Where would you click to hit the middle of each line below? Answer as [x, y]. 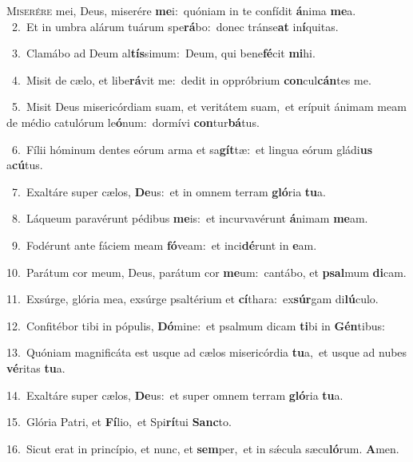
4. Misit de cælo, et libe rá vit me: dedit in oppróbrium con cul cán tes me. [191, 79]
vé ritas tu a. [36, 367]
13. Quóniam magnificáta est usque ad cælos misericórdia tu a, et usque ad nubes [207, 352]
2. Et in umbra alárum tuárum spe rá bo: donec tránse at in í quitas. [175, 26]
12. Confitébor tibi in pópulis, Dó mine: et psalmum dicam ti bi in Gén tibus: [196, 325]
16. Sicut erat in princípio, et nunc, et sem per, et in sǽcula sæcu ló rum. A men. [203, 448]
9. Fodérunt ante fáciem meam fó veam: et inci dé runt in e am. [164, 245]
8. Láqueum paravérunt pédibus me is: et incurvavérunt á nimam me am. [190, 218]
